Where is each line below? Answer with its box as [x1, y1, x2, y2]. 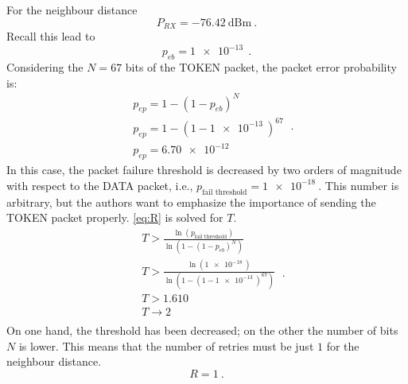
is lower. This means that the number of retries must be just [18, 337, 314, 354]
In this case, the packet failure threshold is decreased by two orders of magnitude [6, 161, 402, 178]
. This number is [318, 176, 399, 193]
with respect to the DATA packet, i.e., [6, 176, 193, 193]
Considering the [6, 58, 84, 75]
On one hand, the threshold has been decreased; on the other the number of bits [6, 322, 398, 339]
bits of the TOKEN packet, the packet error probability [125, 58, 397, 75]
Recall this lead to [6, 28, 95, 45]
